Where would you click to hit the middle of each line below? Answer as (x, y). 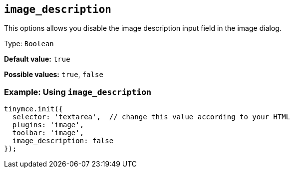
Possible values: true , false (54, 75)
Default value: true (37, 59)
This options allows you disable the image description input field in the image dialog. (143, 28)
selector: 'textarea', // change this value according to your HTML (151, 117)
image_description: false (63, 141)
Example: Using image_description (78, 92)
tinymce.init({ (34, 109)
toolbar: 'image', (48, 133)
